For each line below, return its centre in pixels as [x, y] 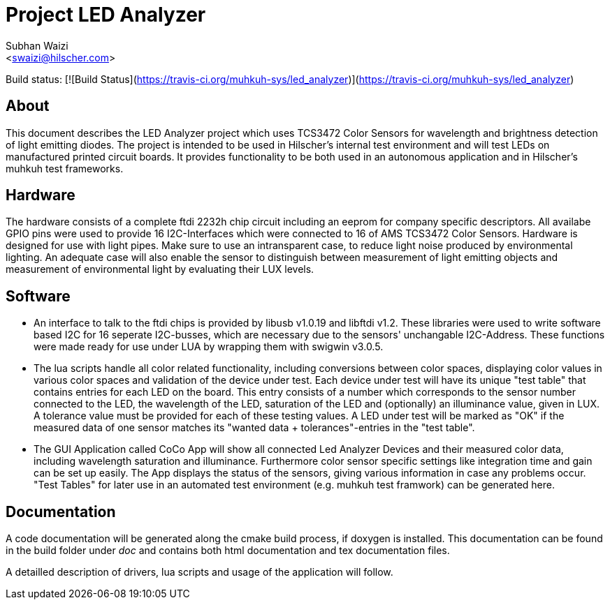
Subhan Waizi [37, 45]
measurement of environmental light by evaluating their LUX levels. [160, 269]
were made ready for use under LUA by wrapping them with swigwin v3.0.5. [209, 347]
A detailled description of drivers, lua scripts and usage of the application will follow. [199, 572]
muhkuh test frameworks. [65, 168]
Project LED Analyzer [106, 15]
